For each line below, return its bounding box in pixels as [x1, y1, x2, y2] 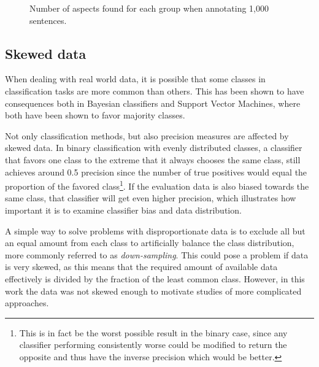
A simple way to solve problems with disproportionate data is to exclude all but [5, 224, 306, 237]
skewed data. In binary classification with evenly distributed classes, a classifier [5, 141, 302, 154]
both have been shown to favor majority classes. [5, 109, 185, 122]
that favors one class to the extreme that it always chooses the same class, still [5, 153, 301, 166]
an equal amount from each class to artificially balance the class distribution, [5, 236, 294, 249]
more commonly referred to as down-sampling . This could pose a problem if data [5, 248, 309, 261]
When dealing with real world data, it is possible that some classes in [5, 72, 266, 85]
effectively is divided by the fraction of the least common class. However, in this [5, 272, 305, 285]
